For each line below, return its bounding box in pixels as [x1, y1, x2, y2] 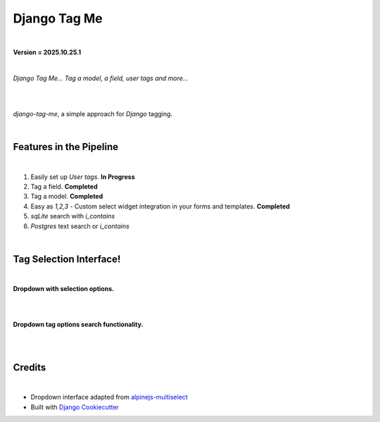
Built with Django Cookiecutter [30, 402, 120, 411]
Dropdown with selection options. [13, 285, 115, 293]
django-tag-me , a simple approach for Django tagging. [13, 109, 172, 118]
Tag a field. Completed [30, 182, 98, 190]
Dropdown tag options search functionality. [13, 321, 144, 329]
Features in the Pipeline [13, 141, 119, 153]
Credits [13, 361, 46, 373]
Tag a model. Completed [30, 192, 103, 201]
